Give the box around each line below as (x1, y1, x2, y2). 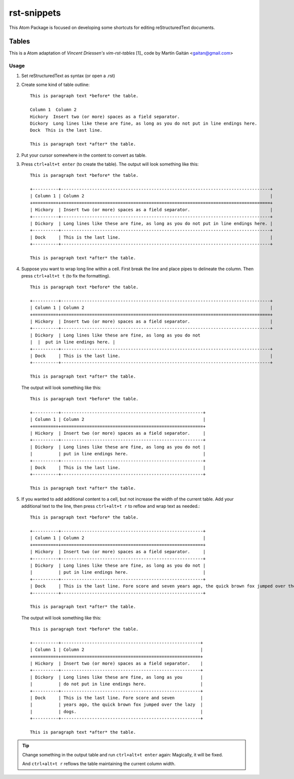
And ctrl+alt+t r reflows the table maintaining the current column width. (22, 761, 176, 767)
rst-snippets (9, 7, 61, 18)
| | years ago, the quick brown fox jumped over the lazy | (30, 702, 203, 707)
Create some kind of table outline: (21, 82, 90, 87)
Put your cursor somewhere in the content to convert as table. (21, 152, 147, 158)
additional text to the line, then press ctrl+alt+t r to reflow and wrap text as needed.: (21, 503, 200, 509)
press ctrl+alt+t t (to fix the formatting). (21, 273, 110, 278)
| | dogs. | (30, 709, 203, 714)
